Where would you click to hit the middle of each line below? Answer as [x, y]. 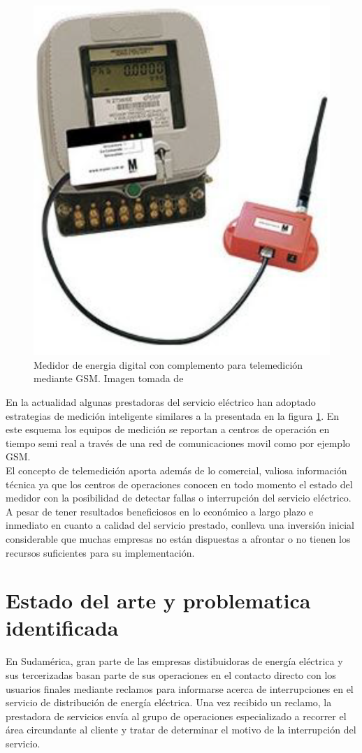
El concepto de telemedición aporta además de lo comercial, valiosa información [176, 470]
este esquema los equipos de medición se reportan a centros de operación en [168, 429]
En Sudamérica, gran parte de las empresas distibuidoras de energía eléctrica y [174, 661]
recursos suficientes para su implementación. [100, 552]
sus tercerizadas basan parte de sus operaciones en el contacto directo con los [171, 675]
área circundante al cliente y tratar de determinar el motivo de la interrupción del [181, 730]
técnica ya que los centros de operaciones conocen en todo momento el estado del [179, 484]
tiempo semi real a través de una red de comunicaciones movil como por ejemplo [178, 443]
